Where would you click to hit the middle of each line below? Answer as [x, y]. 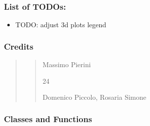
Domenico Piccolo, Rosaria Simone [94, 97]
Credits [19, 46]
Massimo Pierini [67, 64]
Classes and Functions [48, 118]
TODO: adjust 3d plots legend [61, 25]
